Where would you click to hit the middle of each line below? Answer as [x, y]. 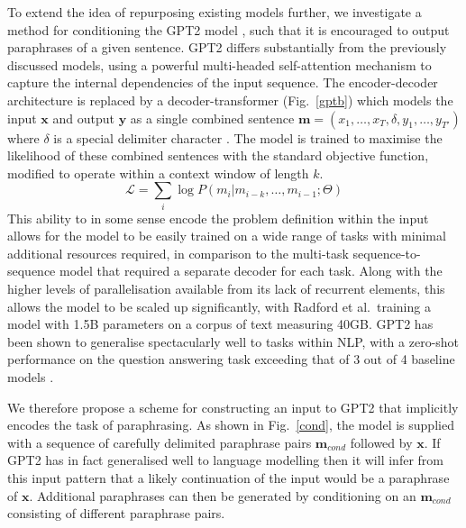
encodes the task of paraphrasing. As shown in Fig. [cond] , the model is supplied [231, 425]
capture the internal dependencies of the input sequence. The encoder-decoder [223, 82]
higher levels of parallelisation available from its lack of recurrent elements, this [226, 289]
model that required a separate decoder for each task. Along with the [251, 271]
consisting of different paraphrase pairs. [116, 513]
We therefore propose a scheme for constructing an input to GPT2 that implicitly [233, 407]
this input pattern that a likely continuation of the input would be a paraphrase [228, 477]
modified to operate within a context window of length [158, 173]
